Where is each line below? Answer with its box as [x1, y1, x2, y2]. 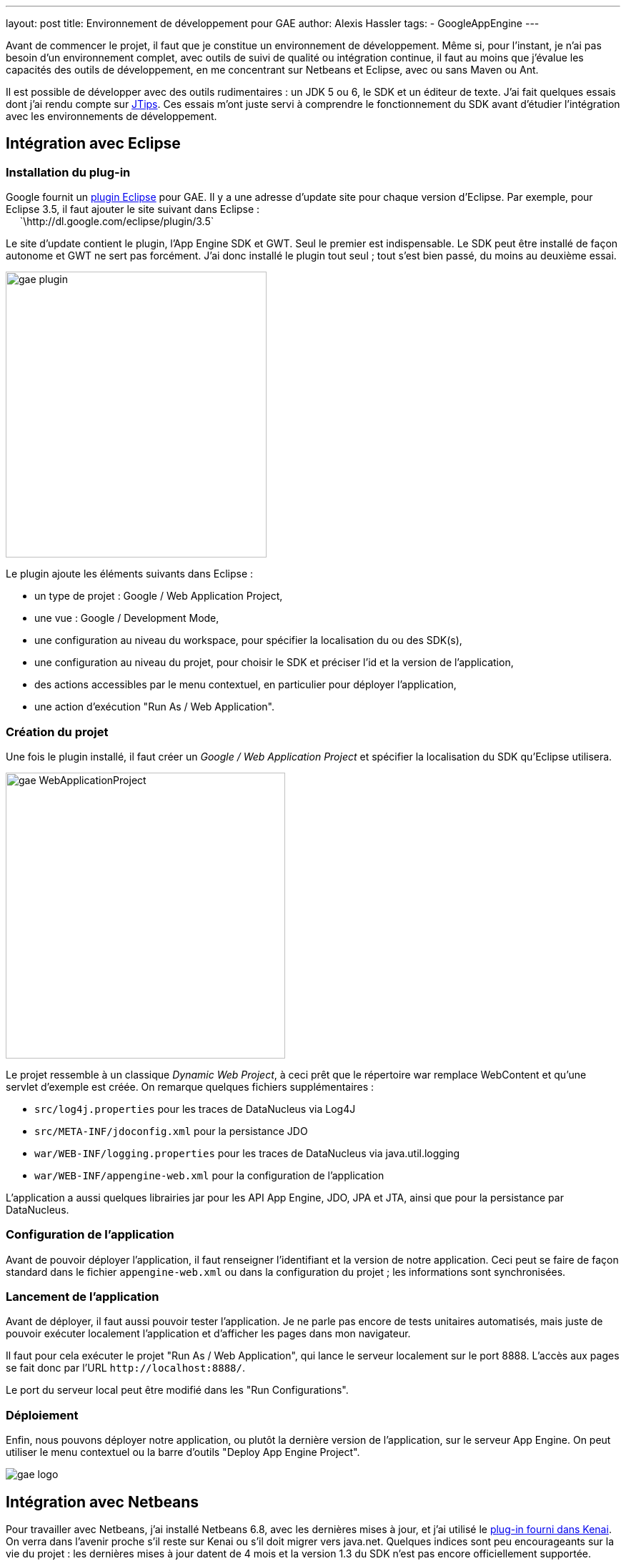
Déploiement [6, 1407, 79, 1422]
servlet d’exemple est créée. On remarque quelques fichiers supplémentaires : [6, 1080, 374, 1093]
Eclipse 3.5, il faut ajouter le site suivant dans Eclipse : [6, 203, 260, 216]
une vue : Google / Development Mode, [34, 612, 219, 625]
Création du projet [6, 724, 109, 739]
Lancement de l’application [6, 1289, 159, 1304]
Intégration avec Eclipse [6, 134, 181, 153]
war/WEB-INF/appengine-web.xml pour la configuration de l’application [34, 1169, 384, 1181]
